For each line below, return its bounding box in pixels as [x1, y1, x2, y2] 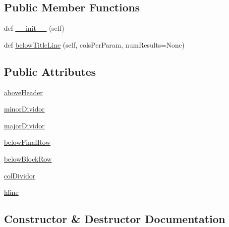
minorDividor [4, 104, 45, 114]
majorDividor [4, 120, 45, 130]
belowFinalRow [4, 137, 51, 147]
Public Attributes [4, 63, 96, 79]
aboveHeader [4, 87, 43, 97]
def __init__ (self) [4, 23, 64, 33]
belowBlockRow [4, 153, 52, 164]
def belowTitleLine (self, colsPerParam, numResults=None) [4, 39, 185, 50]
